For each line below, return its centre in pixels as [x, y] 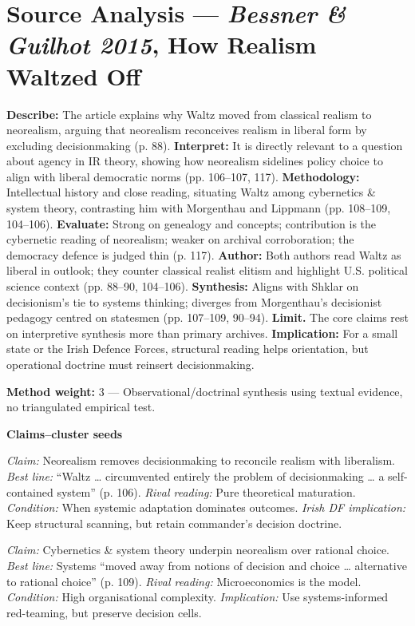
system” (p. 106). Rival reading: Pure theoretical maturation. [206, 491]
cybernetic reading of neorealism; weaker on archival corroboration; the [180, 239]
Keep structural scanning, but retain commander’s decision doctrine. [174, 523]
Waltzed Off [74, 75]
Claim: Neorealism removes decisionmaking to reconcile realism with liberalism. [201, 460]
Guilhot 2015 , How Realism [162, 45]
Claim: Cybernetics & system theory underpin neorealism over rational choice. [198, 550]
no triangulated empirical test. [81, 407]
